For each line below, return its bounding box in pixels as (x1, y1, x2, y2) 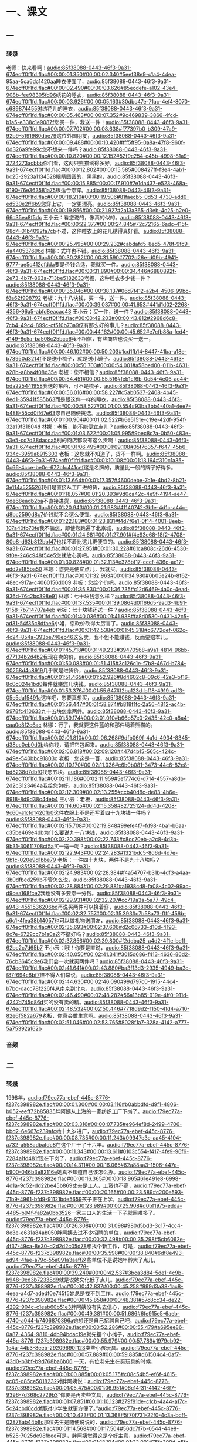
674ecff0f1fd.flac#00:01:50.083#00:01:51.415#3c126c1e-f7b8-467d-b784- (6, 660, 186, 667)
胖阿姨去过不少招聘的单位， (57, 1229, 124, 1236)
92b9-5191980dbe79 (6, 132, 57, 139)
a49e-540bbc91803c (6, 754, 58, 762)
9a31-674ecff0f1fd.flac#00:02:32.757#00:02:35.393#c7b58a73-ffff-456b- (6, 910, 186, 917)
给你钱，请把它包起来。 (43, 741, 101, 748)
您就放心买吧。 (56, 551, 93, 559)
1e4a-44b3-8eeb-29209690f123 (6, 1344, 86, 1351)
